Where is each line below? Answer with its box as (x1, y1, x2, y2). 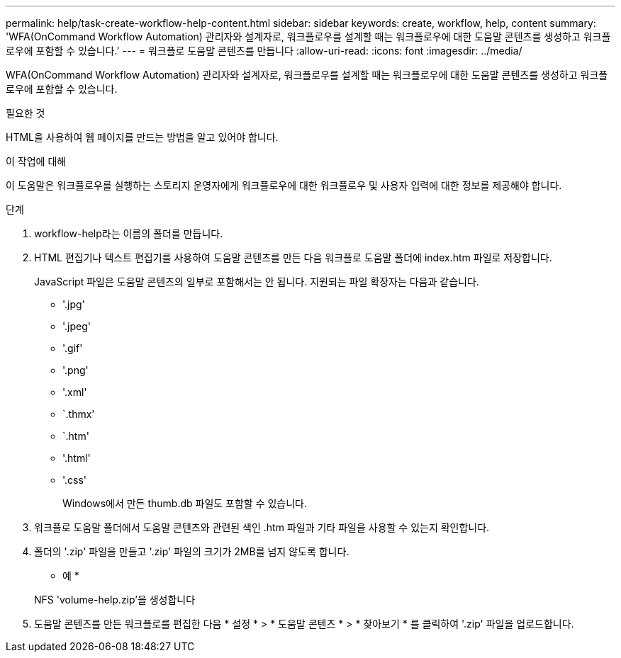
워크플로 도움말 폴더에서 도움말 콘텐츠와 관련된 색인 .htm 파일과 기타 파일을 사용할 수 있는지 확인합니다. (34, 521, 490, 533)
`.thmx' (62, 408, 95, 420)
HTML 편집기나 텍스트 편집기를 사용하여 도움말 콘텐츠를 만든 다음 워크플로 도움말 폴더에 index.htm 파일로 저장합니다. (34, 251, 552, 263)
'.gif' (62, 342, 83, 354)
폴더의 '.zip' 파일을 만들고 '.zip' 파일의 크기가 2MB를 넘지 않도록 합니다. (34, 545, 349, 557)
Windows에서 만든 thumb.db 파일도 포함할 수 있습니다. (62, 497, 308, 509)
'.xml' (62, 386, 87, 398)
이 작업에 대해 (6, 155, 67, 167)
